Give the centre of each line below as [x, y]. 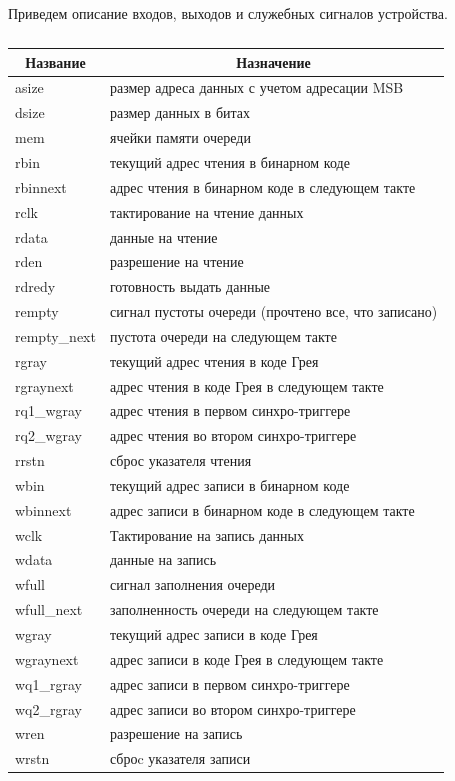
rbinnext [41, 186]
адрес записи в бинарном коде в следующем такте [262, 509]
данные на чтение [163, 236]
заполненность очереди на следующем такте [244, 609]
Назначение [273, 61]
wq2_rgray [48, 708]
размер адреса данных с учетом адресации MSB [256, 87]
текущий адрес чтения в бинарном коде [229, 161]
